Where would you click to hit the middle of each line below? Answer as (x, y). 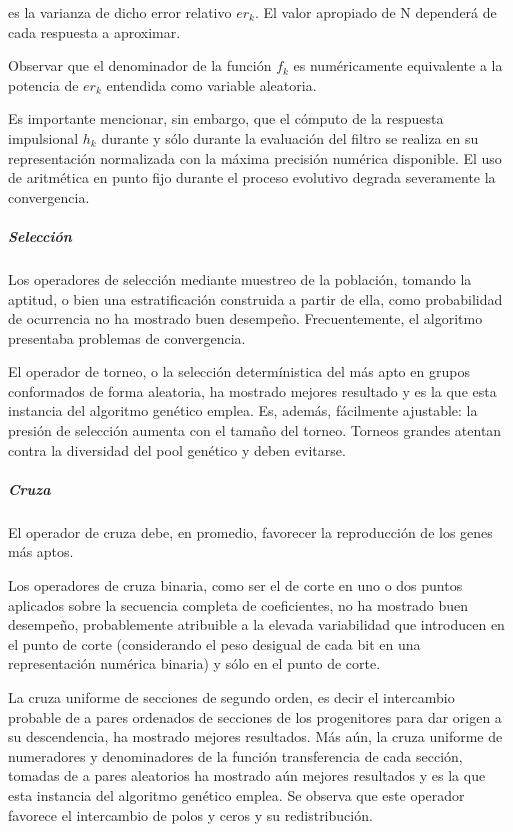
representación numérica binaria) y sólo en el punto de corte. (194, 663)
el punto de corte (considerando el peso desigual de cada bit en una (214, 643)
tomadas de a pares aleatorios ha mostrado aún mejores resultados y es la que (247, 775)
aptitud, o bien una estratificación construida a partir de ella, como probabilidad (255, 298)
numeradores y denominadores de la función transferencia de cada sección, (235, 755)
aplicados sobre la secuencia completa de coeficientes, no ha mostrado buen (238, 604)
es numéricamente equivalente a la (398, 65)
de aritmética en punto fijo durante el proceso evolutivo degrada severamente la (252, 177)
